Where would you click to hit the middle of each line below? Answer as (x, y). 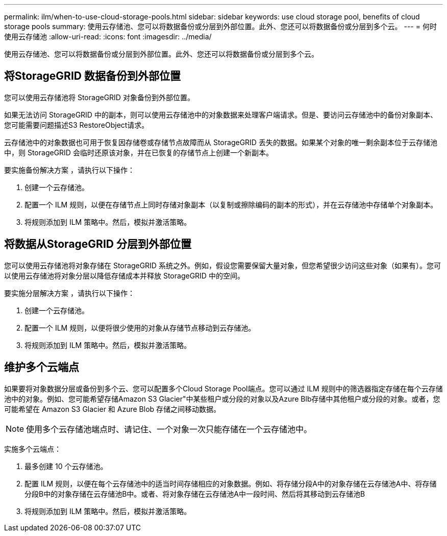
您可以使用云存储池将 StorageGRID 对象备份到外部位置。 (99, 97)
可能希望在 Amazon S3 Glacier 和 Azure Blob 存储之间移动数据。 (113, 409)
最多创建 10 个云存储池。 (66, 466)
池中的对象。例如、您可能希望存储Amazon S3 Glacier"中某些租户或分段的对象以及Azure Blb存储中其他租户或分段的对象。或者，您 (222, 399)
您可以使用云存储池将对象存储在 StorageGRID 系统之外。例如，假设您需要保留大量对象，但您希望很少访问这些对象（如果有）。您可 (222, 265)
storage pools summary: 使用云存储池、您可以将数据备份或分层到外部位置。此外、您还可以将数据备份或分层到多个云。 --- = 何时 (220, 26)
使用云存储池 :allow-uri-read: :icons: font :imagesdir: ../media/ (108, 37)
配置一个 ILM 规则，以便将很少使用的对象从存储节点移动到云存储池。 (140, 328)
